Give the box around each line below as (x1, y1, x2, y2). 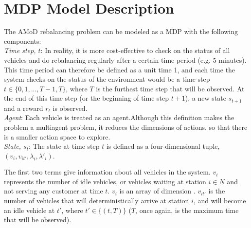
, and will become (193, 195, 246, 206)
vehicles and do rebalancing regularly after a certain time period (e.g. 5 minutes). (4, 54, 247, 65)
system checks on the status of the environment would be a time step (4, 74, 210, 84)
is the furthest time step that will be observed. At (96, 83, 245, 93)
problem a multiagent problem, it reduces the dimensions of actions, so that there (4, 122, 248, 132)
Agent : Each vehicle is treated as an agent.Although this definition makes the (4, 112, 234, 123)
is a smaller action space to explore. (4, 131, 110, 141)
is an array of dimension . (119, 186, 196, 196)
